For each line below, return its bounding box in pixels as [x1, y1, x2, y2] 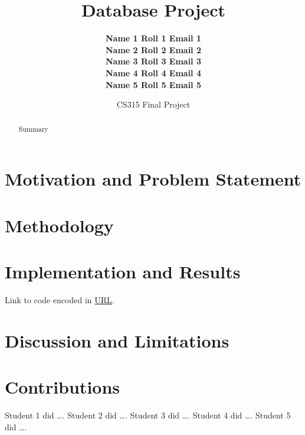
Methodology [5, 213, 114, 237]
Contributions [5, 374, 120, 398]
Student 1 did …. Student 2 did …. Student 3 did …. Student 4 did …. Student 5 [5, 408, 291, 421]
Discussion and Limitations [5, 328, 229, 352]
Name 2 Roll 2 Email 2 [106, 43, 201, 56]
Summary [18, 124, 48, 134]
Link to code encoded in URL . [5, 293, 114, 306]
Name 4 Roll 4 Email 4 [106, 66, 201, 79]
